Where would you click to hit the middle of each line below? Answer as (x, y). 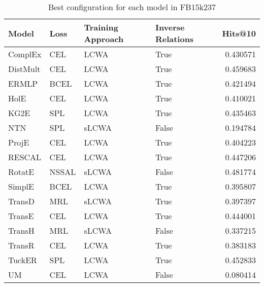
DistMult (24, 69)
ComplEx (25, 54)
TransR (21, 245)
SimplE (21, 186)
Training (101, 27)
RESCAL (25, 157)
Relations (174, 39)
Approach (104, 39)
